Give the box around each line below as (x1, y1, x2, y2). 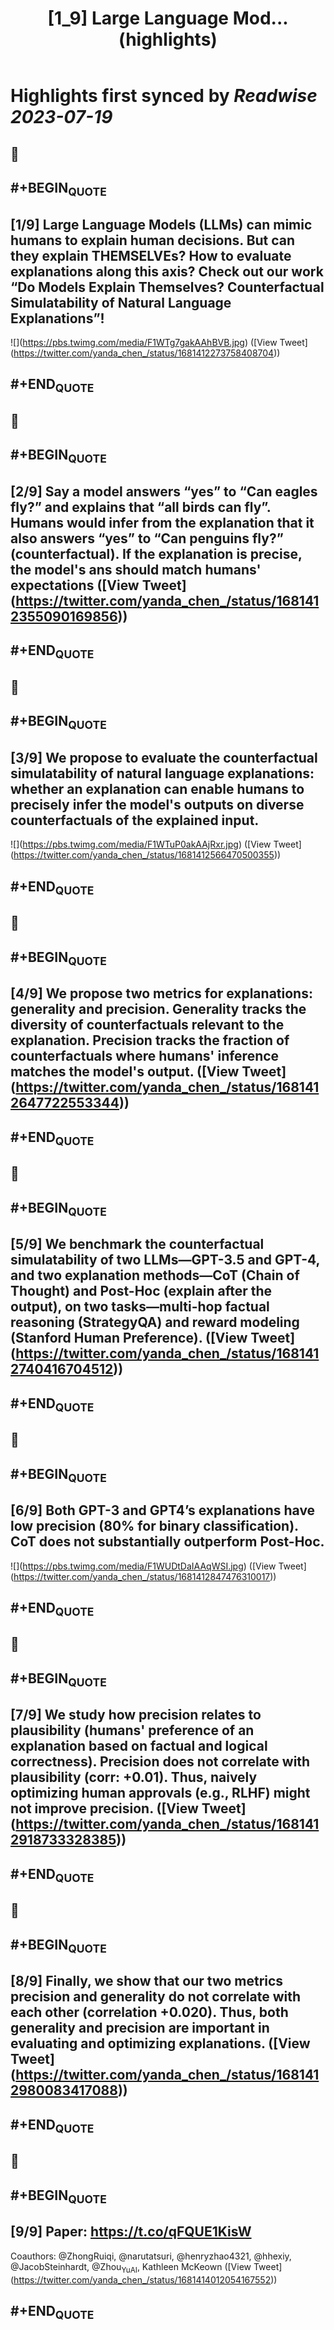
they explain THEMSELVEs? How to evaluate (10, 247, 292, 264)
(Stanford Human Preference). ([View (10, 1330, 248, 1347)
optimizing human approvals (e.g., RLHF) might (10, 1785, 311, 1802)
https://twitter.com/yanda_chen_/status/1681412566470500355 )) (13, 849, 282, 861)
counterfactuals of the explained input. (10, 812, 260, 829)
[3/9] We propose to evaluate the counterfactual (10, 749, 318, 766)
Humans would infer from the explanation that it (10, 514, 315, 531)
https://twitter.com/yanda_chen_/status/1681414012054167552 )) (13, 2273, 278, 2286)
